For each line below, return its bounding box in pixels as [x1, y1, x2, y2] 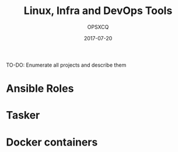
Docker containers [6, 136, 98, 148]
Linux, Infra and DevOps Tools [23, 4, 173, 18]
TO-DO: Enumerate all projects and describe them [6, 61, 127, 68]
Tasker [6, 109, 40, 122]
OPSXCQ [87, 23, 109, 30]
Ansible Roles [6, 82, 74, 95]
